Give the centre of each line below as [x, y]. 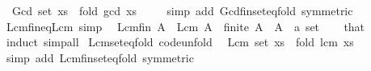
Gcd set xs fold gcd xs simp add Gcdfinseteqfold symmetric [182, 10]
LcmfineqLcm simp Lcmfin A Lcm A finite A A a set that [185, 26]
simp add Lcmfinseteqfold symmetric [100, 57]
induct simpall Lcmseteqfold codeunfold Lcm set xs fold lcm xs [180, 42]
